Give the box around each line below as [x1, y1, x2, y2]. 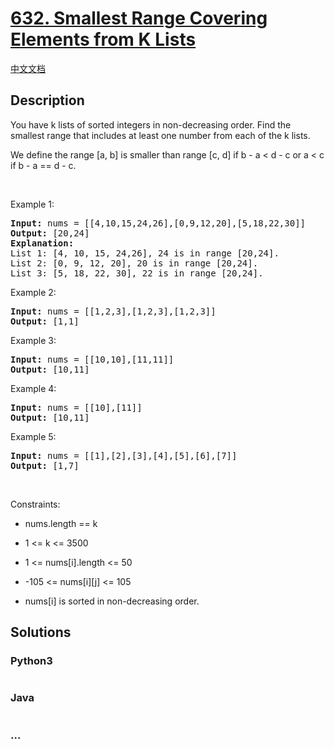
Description [10, 92, 85, 109]
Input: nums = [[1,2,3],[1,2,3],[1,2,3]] [10, 305, 217, 317]
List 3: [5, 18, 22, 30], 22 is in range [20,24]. [10, 267, 264, 279]
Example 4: [10, 382, 57, 394]
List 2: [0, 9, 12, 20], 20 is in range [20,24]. [10, 257, 259, 269]
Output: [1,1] [10, 315, 80, 327]
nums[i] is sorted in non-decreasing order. [24, 595, 200, 607]
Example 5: [10, 430, 57, 442]
